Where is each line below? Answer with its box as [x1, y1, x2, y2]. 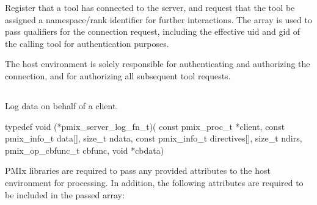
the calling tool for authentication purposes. [5, 37, 169, 49]
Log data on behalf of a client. [5, 99, 118, 112]
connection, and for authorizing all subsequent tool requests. [5, 69, 231, 82]
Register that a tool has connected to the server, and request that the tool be [5, 1, 295, 13]
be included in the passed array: [5, 188, 125, 201]
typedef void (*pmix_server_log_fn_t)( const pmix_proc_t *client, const [5, 120, 285, 132]
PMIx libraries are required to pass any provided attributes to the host [5, 164, 271, 177]
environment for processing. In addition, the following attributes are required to [5, 176, 304, 189]
